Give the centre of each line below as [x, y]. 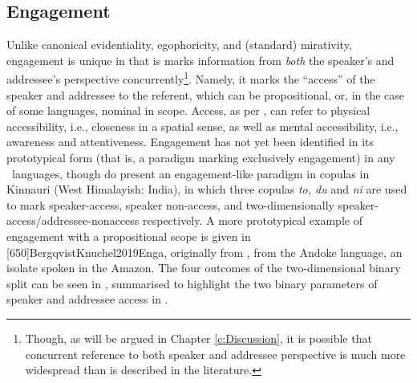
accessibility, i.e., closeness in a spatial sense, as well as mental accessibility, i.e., [202, 126]
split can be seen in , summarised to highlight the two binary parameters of [192, 283]
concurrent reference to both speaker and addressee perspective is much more [215, 354]
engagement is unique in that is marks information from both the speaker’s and [200, 60]
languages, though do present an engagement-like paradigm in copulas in [190, 173]
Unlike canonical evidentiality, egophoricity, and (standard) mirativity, [179, 45]
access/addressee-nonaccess [73, 220]
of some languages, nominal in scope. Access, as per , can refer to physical [188, 110]
